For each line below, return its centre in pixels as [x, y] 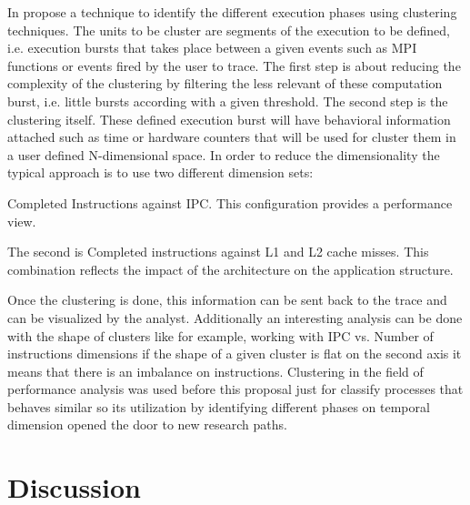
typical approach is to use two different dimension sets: [160, 172]
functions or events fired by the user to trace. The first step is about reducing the [234, 65]
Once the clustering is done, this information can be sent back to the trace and [227, 300]
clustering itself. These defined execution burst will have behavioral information [229, 119]
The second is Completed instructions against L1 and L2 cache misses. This [218, 252]
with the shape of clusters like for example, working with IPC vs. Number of [220, 335]
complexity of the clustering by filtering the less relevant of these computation [225, 83]
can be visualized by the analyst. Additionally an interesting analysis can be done [235, 317]
